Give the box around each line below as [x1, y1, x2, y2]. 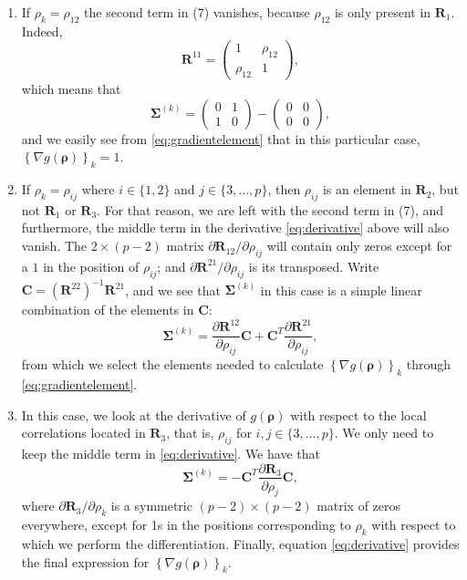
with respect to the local [290, 405, 427, 424]
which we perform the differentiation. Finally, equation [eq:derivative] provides [21, 533, 460, 553]
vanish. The [21, 236, 88, 255]
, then [267, 180, 301, 199]
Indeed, [21, 21, 63, 40]
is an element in [322, 180, 411, 199]
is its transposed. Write [248, 256, 379, 275]
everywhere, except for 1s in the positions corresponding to [21, 515, 351, 534]
